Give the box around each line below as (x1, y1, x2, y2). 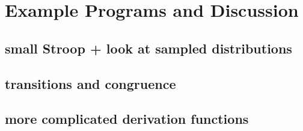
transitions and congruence (5, 74, 176, 93)
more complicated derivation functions (5, 109, 249, 128)
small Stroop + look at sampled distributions (5, 38, 292, 57)
